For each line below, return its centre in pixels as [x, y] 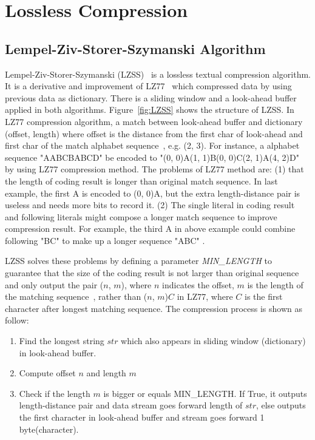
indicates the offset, [198, 284]
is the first [264, 296]
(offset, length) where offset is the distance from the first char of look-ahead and [154, 133]
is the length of [275, 284]
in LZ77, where [205, 296]
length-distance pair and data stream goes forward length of [131, 405]
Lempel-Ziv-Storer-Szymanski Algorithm [135, 48]
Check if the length [55, 393]
